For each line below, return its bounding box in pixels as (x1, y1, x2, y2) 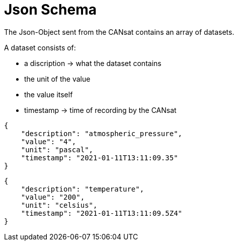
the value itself (24, 90, 73, 99)
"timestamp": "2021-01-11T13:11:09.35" (21, 153, 178, 162)
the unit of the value (24, 74, 91, 83)
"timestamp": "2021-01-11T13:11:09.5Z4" (21, 209, 183, 217)
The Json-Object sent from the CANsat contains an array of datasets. (4, 27, 234, 36)
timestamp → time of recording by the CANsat (24, 105, 177, 114)
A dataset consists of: (4, 43, 76, 52)
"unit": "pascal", (21, 145, 94, 154)
